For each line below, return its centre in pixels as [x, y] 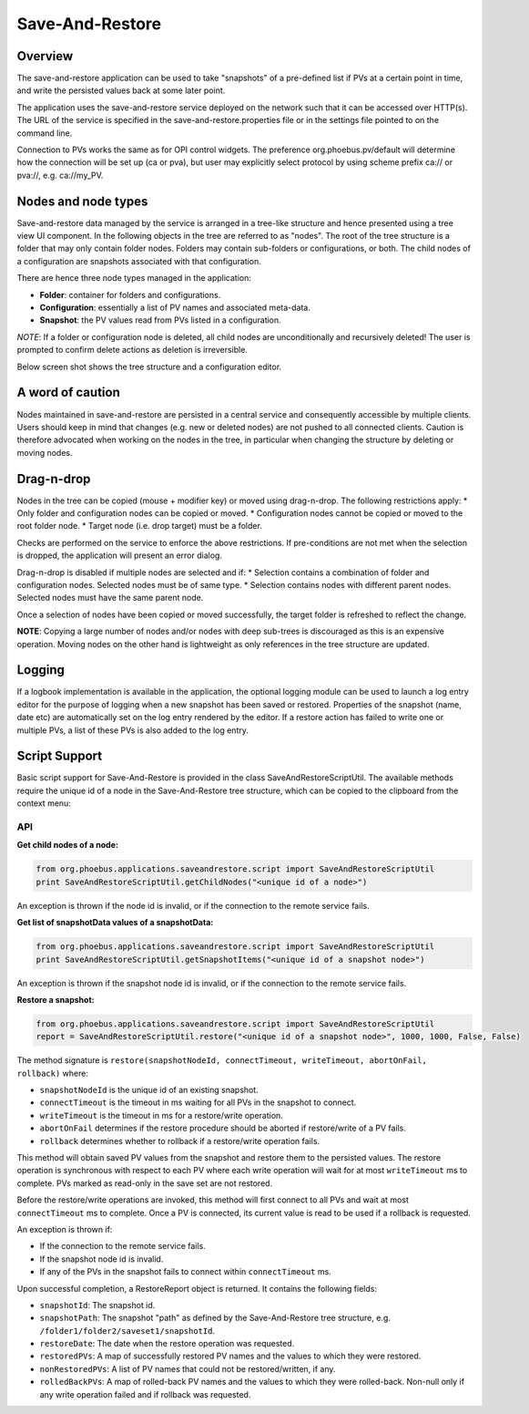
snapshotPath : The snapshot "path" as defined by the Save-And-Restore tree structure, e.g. [215, 1318]
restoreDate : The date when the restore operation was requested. [167, 1344]
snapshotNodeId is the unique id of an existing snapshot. [149, 1090]
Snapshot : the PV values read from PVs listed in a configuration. [160, 320]
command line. [45, 133]
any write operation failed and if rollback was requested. [145, 1394]
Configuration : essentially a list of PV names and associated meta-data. [175, 308]
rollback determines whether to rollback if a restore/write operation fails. [180, 1140]
